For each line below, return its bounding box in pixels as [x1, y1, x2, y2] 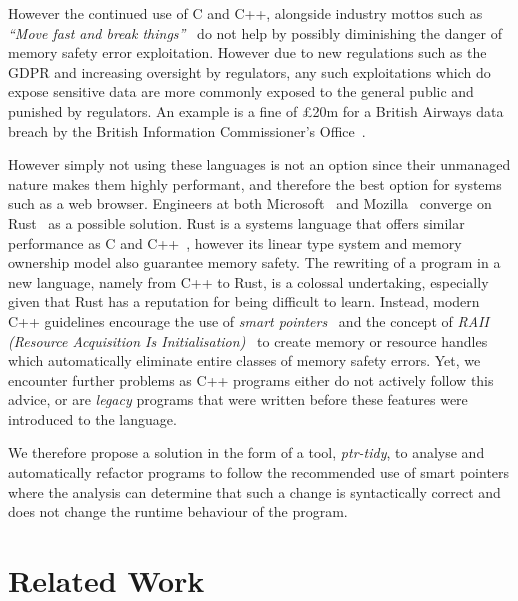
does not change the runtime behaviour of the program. [8, 501, 348, 522]
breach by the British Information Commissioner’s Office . [8, 120, 366, 141]
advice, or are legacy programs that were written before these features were [8, 389, 468, 410]
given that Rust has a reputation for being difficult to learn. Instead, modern [8, 291, 480, 312]
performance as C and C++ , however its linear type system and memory [8, 232, 462, 253]
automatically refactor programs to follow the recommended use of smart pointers [8, 462, 510, 483]
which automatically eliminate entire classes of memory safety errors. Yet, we [8, 350, 481, 371]
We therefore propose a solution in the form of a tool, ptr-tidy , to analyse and [8, 442, 485, 463]
